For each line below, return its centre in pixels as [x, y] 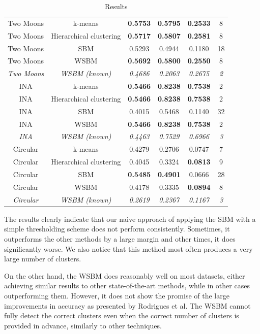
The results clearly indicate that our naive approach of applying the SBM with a [130, 219]
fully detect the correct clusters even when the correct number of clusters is [122, 315]
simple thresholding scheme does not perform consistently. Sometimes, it [117, 229]
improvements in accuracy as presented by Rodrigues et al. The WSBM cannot [127, 305]
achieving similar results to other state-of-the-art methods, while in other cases [127, 286]
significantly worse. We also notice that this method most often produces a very [128, 248]
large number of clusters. [43, 259]
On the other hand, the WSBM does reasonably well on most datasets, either [125, 275]
